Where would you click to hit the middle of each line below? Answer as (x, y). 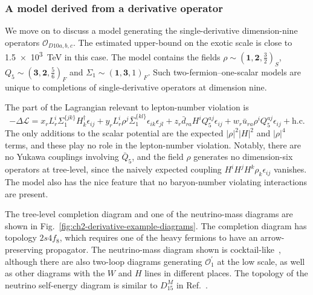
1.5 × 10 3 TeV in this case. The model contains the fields (113, 56)
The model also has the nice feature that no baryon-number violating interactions (156, 182)
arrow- (273, 237)
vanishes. (290, 169)
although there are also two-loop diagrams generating (104, 261)
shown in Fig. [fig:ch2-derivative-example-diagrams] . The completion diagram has (156, 225)
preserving (24, 249)
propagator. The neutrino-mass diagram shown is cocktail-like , (163, 249)
